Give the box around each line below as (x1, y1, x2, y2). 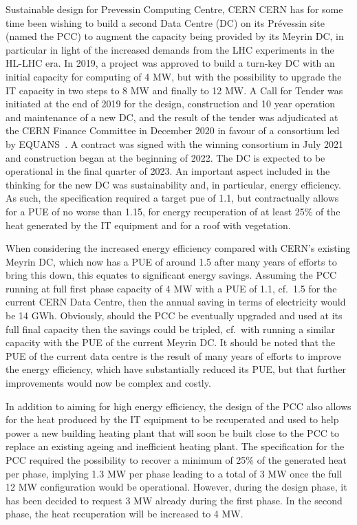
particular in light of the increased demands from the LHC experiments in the (6, 42, 334, 56)
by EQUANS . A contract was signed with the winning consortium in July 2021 (6, 136, 344, 151)
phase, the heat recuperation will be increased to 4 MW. (6, 506, 244, 521)
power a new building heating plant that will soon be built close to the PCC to (6, 425, 339, 440)
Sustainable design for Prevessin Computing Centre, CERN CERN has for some (6, 2, 343, 16)
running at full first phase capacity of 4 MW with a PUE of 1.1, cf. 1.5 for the (6, 281, 337, 295)
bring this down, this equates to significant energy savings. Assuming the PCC (6, 268, 337, 282)
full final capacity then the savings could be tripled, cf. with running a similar (6, 321, 336, 336)
